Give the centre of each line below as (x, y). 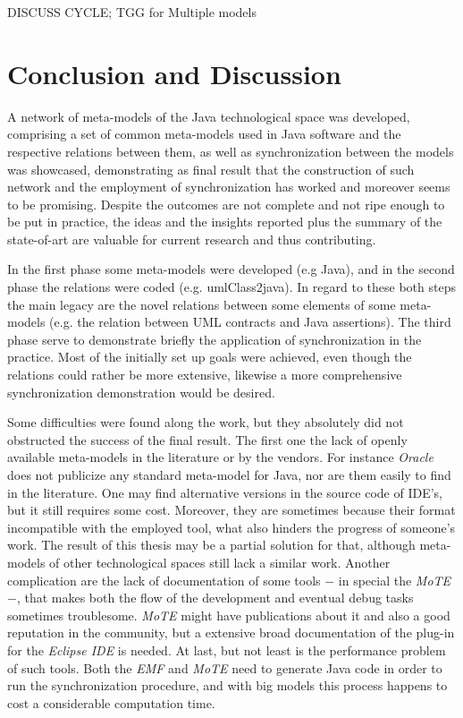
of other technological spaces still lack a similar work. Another (220, 562)
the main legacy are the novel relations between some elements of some (202, 304)
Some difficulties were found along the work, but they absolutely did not (206, 422)
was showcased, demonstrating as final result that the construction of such (211, 169)
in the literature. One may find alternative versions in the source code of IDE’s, (225, 492)
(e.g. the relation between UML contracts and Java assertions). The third (250, 322)
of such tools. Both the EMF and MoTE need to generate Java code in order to (225, 667)
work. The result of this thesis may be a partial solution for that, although (211, 545)
